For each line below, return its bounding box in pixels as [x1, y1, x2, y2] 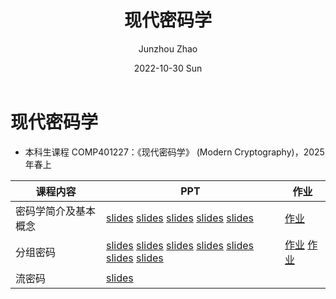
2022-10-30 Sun [133, 62, 203, 74]
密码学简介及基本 [15, 204, 97, 218]
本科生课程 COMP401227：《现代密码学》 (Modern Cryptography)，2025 [24, 146, 325, 158]
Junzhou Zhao [138, 42, 198, 55]
